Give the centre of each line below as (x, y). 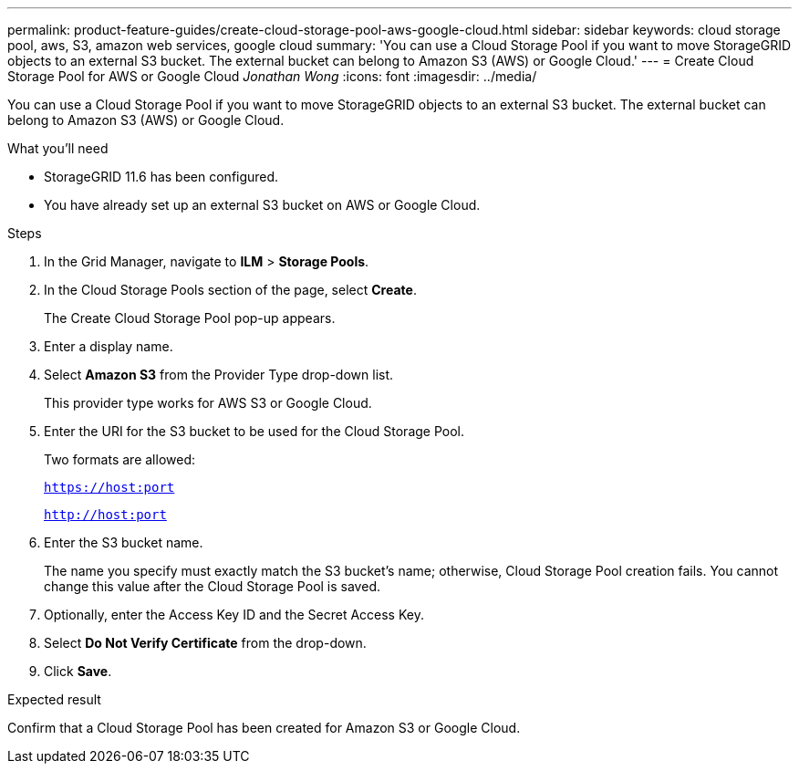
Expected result (54, 699)
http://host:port (105, 515)
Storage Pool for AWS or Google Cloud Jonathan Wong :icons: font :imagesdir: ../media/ (272, 76)
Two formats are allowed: (120, 459)
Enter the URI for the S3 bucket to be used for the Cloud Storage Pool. (254, 431)
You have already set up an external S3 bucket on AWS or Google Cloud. (262, 205)
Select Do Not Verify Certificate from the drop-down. (205, 643)
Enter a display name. (109, 346)
